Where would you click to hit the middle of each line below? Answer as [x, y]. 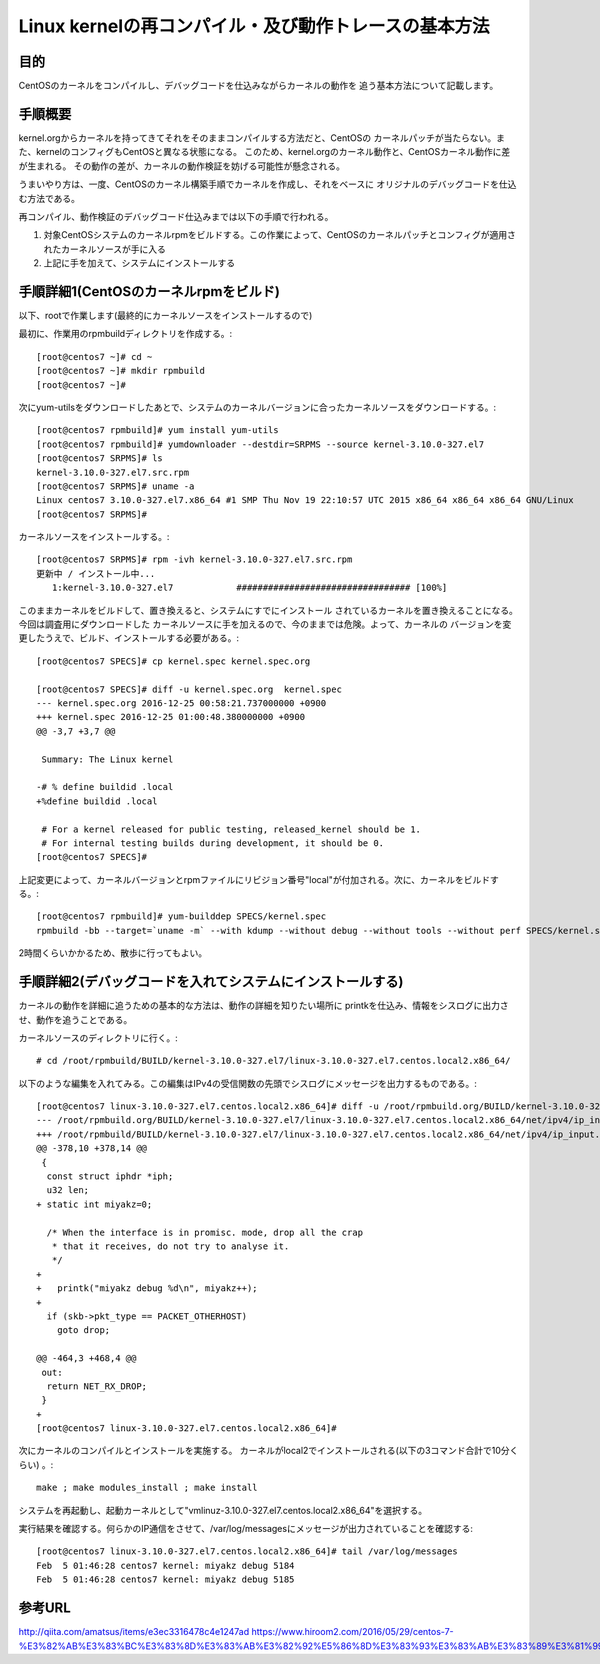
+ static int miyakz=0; [94, 1204]
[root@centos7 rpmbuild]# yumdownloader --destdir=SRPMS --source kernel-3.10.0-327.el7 [260, 444]
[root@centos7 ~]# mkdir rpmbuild [120, 371]
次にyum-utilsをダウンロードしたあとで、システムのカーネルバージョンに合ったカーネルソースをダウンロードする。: [257, 407]
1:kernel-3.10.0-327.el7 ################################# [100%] [249, 588]
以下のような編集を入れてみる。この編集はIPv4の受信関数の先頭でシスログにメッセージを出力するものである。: [247, 1083]
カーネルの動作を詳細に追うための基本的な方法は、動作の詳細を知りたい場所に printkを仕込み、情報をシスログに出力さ [263, 1006]
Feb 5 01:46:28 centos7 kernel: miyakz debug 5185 [165, 1579]
